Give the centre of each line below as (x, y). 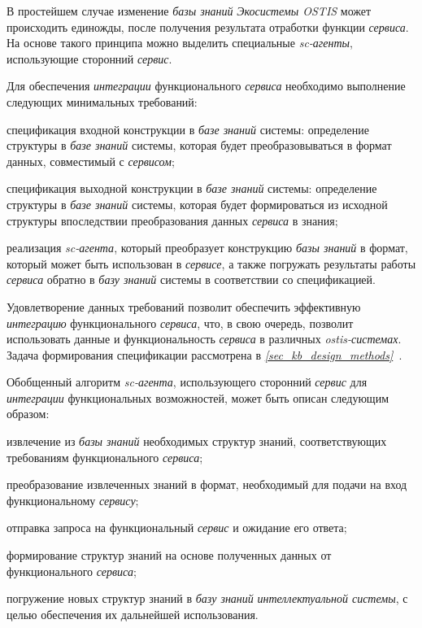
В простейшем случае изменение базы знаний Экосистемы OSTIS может (189, 11)
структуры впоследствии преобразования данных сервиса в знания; (172, 220)
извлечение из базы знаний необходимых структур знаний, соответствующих (197, 441)
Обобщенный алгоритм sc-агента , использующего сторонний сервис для (187, 382)
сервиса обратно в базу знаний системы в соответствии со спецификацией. (191, 279)
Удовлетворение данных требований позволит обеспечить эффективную (184, 306)
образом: (28, 414)
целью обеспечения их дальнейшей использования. (133, 614)
